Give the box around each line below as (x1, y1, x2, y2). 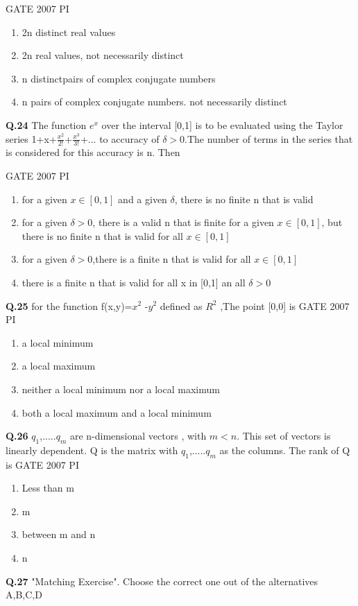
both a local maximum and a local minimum (22, 405, 212, 419)
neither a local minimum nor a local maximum (22, 381, 220, 396)
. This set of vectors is (237, 428, 331, 443)
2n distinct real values (22, 24, 116, 39)
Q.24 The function (6, 117, 87, 132)
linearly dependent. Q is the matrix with (6, 442, 178, 457)
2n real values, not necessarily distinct (22, 48, 184, 62)
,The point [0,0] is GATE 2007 (220, 298, 350, 313)
